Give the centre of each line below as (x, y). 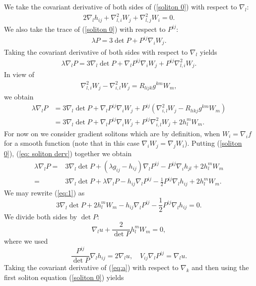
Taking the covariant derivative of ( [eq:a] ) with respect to (91, 267)
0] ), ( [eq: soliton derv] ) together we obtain (68, 153)
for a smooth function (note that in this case (72, 143)
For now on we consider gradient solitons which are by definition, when (112, 133)
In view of (19, 74)
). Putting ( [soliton (213, 143)
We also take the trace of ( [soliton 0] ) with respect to (85, 29)
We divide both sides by (41, 217)
